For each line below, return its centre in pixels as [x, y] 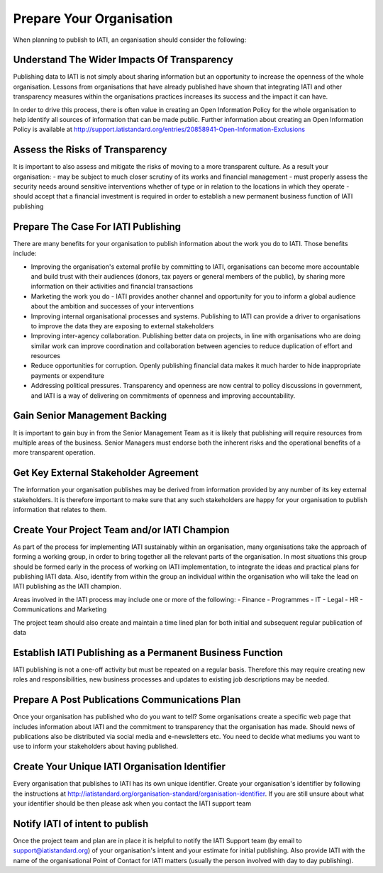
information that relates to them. [60, 510]
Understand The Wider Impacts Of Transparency [123, 60]
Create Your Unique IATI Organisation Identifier [120, 767]
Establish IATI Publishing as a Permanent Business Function [148, 652]
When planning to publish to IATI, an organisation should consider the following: [130, 40]
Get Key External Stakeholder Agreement [106, 473]
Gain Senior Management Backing [90, 416]
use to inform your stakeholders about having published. [96, 746]
